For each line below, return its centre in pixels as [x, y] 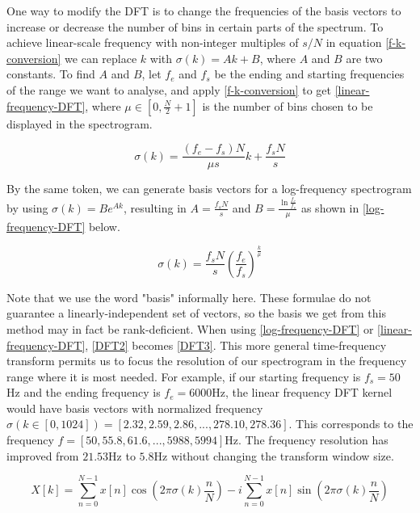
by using [27, 207]
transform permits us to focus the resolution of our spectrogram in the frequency [207, 361]
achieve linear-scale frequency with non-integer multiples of [153, 42]
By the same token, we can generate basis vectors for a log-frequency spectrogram [209, 189]
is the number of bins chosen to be [288, 105]
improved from [43, 455]
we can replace [101, 58]
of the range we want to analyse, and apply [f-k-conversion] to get [169, 89]
